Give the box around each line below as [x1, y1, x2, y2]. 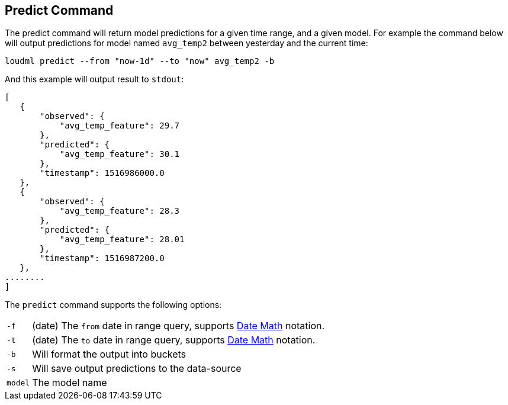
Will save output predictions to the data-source [32, 362, 242, 375]
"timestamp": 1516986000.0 [40, 168, 165, 178]
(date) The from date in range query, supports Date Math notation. [32, 320, 325, 332]
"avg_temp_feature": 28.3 [59, 206, 180, 216]
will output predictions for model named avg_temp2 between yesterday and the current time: [5, 38, 368, 49]
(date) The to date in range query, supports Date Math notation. [32, 334, 316, 346]
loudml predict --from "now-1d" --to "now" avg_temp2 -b [5, 56, 275, 66]
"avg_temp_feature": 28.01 [59, 234, 185, 245]
